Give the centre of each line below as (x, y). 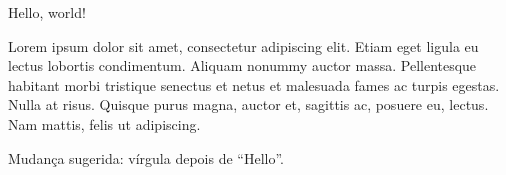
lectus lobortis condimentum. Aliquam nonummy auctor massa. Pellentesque (242, 65)
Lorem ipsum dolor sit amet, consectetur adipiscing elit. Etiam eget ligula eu (243, 45)
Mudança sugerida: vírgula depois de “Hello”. (146, 157)
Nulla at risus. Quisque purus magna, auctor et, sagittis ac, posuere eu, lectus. (248, 104)
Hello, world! (47, 12)
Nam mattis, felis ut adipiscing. (104, 123)
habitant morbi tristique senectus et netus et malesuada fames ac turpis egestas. (254, 84)
